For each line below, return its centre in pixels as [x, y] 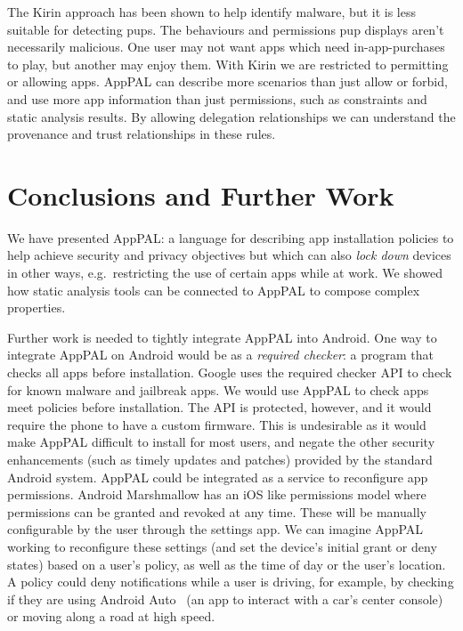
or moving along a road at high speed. [111, 616]
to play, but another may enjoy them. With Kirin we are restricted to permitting [228, 64]
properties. [37, 307]
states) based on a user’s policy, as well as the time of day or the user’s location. [227, 564]
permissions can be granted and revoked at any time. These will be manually [217, 511]
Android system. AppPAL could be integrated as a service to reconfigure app [218, 477]
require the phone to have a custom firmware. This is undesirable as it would [217, 424]
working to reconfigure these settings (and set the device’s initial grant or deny [222, 546]
